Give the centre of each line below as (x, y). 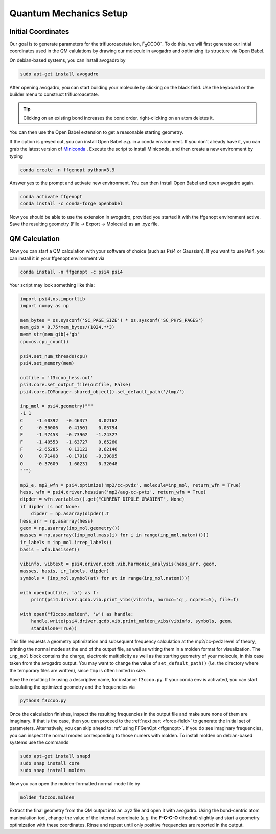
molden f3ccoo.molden (47, 797)
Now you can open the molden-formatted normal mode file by (75, 784)
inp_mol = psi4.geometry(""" (57, 406)
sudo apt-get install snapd (55, 756)
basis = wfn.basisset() (50, 550)
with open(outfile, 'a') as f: (60, 592)
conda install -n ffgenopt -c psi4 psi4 (71, 272)
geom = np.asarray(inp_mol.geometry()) (70, 528)
